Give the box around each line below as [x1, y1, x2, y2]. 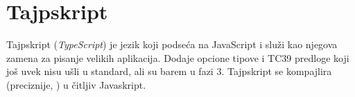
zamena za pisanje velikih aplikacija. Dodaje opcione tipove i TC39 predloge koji [6, 50, 349, 65]
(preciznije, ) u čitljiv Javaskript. [6, 77, 146, 91]
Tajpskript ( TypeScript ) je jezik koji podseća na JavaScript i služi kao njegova [6, 37, 338, 52]
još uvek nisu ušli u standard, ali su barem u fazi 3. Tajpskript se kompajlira [6, 64, 332, 78]
